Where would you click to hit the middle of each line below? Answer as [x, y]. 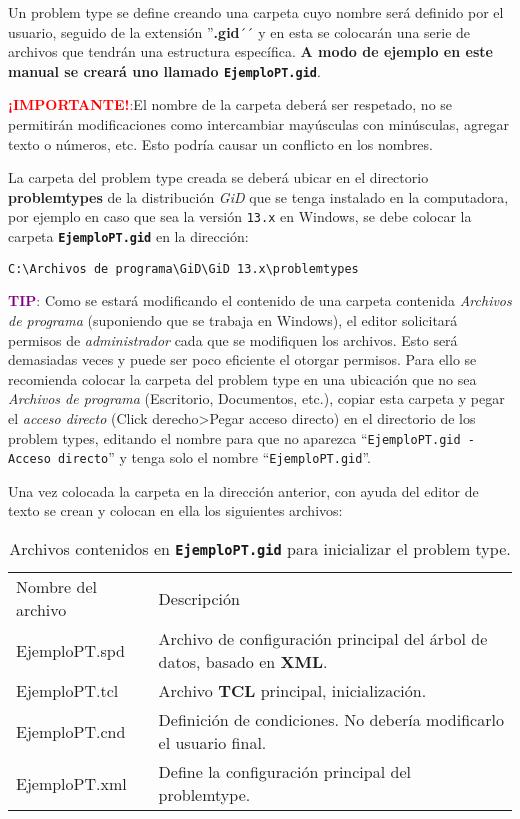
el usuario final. [212, 743]
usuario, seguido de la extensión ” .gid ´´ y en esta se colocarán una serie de [239, 31]
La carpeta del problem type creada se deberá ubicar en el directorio [218, 177]
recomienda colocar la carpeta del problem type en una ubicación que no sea [242, 378]
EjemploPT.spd [71, 650]
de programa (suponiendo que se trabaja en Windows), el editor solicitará [233, 319]
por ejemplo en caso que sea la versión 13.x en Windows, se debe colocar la [240, 216]
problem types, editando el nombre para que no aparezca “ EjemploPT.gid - [241, 437]
